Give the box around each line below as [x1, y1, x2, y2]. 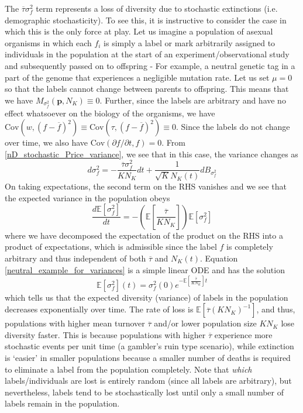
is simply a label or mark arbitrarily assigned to [104, 36, 276, 49]
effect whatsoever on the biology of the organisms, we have [5, 106, 215, 119]
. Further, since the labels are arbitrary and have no [99, 94, 286, 106]
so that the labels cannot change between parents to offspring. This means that [5, 82, 289, 95]
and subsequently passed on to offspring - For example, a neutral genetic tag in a [5, 59, 295, 71]
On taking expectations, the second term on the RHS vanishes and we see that [5, 180, 287, 192]
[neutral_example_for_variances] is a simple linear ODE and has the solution [5, 263, 285, 276]
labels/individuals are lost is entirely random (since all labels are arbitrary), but [5, 374, 292, 387]
